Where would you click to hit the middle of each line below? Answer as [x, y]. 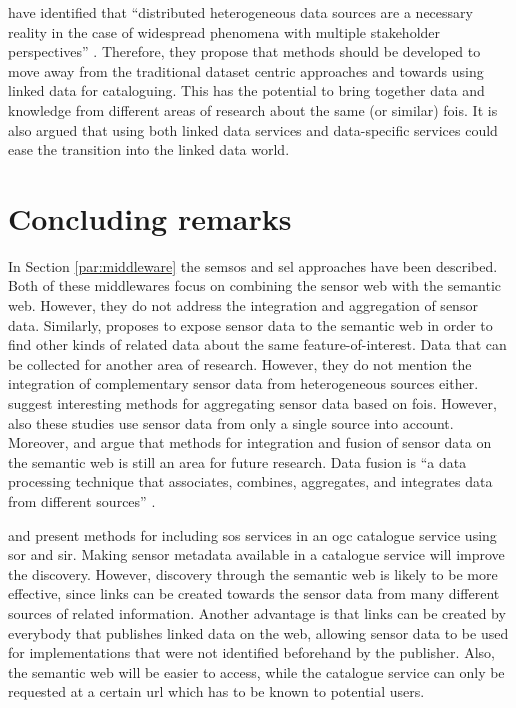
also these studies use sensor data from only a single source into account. [231, 422]
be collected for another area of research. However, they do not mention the [240, 363]
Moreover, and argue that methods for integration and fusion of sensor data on [250, 442]
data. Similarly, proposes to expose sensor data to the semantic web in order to [250, 324]
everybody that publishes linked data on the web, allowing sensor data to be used [258, 632]
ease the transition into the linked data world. [149, 149]
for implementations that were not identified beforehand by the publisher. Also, [251, 652]
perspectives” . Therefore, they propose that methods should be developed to [244, 51]
